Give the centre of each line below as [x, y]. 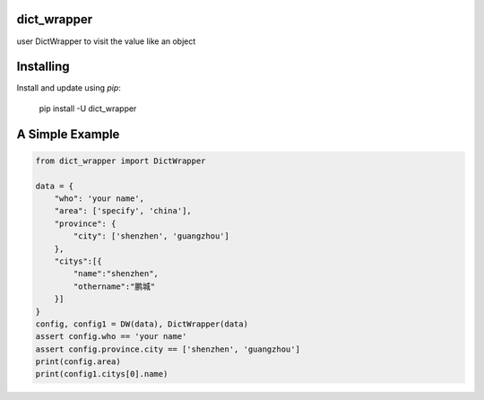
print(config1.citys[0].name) [102, 374]
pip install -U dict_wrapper [88, 109]
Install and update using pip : [69, 88]
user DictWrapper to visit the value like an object [106, 41]
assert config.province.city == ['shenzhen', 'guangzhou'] [168, 349]
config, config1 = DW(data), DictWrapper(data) [142, 324]
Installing [43, 67]
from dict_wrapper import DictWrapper [121, 161]
